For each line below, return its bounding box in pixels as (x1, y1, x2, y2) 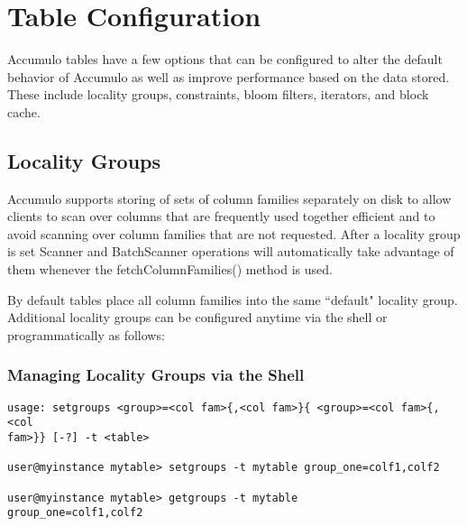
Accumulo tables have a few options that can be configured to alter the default (7, 50, 443, 69)
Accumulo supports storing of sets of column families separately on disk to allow (7, 189, 452, 208)
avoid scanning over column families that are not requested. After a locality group (7, 224, 461, 243)
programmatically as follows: (7, 325, 165, 344)
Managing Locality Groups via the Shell (7, 364, 305, 386)
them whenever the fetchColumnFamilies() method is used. (7, 260, 333, 279)
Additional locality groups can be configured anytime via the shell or (7, 308, 388, 327)
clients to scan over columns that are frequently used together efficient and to (7, 207, 435, 226)
